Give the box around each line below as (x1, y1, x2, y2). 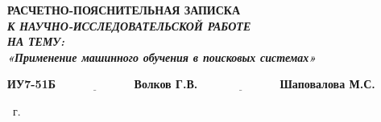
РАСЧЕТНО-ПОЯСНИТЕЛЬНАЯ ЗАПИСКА (7, 2, 241, 18)
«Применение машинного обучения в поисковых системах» (7, 48, 317, 65)
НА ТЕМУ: (7, 33, 65, 50)
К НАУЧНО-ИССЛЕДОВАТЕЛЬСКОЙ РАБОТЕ (7, 17, 251, 34)
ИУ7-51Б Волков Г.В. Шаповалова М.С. (7, 75, 375, 92)
